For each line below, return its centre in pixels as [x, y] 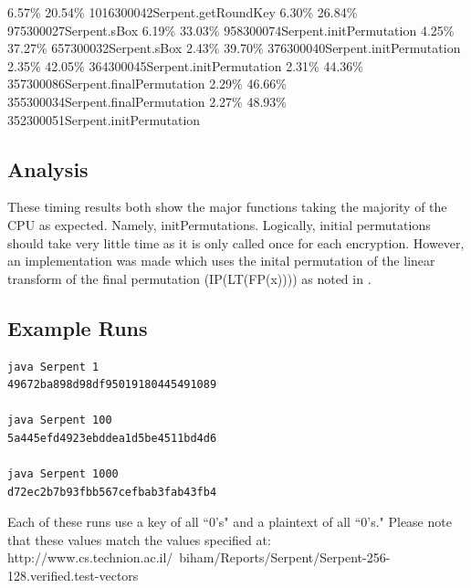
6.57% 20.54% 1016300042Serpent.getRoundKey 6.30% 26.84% [183, 12]
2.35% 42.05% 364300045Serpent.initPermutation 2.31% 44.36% [185, 65]
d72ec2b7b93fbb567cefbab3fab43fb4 [112, 492]
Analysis [48, 168]
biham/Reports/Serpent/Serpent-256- [285, 557]
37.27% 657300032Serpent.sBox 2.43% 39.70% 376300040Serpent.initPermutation [234, 48]
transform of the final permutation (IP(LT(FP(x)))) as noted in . [189, 278]
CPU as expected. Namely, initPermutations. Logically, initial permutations [219, 224]
